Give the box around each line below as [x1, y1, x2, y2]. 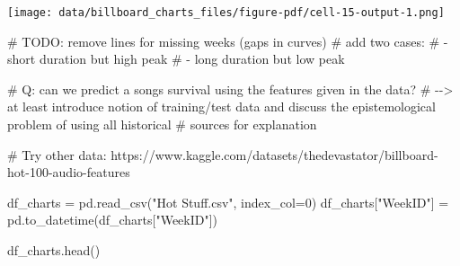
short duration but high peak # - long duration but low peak [7, 49, 345, 68]
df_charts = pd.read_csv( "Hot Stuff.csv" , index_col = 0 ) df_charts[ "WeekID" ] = [7, 192, 449, 211]
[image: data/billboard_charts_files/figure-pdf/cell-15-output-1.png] [7, 6, 445, 19]
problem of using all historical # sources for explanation [7, 115, 317, 134]
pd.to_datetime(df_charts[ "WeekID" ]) [7, 210, 218, 229]
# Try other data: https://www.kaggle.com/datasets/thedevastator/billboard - [7, 145, 438, 164]
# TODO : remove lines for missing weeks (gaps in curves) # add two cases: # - [7, 31, 448, 50]
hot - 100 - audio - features [7, 163, 130, 182]
